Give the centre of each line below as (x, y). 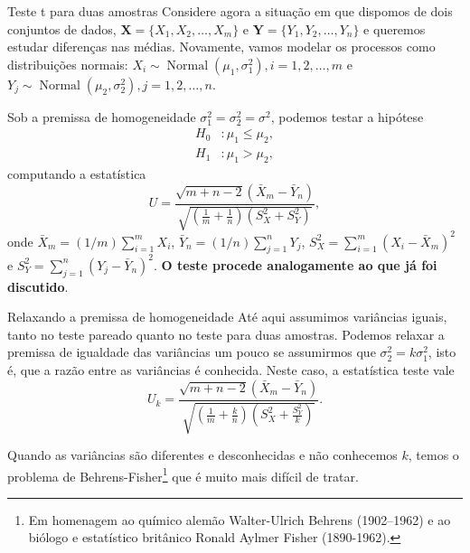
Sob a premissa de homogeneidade (102, 116)
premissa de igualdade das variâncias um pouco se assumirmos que (192, 352)
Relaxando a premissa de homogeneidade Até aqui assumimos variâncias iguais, (227, 317)
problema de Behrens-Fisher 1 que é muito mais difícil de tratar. (183, 474)
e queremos (395, 28)
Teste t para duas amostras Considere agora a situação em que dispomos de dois (230, 11)
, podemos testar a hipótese (347, 116)
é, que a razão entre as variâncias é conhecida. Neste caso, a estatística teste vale (231, 370)
